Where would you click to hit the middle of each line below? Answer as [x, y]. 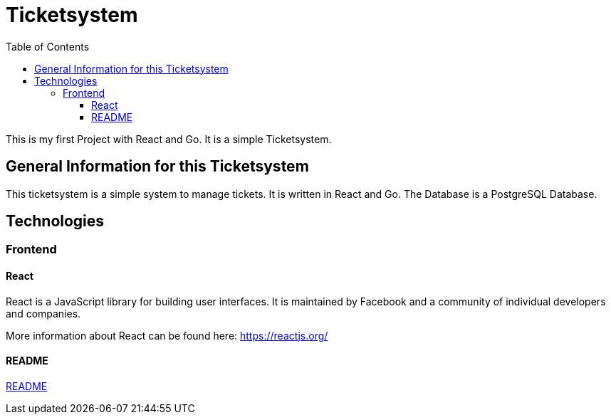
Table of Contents [48, 46]
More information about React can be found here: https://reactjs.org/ [167, 335]
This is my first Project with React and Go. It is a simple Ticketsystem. [169, 139]
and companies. [43, 313]
